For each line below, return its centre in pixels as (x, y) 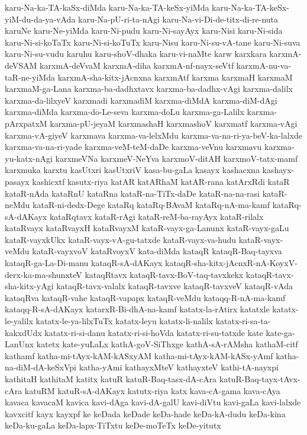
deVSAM (21, 65)
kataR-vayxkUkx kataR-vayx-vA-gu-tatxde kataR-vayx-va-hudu (121, 239)
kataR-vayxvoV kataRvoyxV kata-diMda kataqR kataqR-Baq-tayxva (157, 251)
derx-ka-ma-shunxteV (43, 274)
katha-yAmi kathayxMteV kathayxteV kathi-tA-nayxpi (179, 367)
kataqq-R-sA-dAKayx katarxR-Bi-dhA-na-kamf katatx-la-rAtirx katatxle (137, 309)
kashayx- (278, 170)
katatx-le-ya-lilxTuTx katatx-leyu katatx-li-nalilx (124, 321)
